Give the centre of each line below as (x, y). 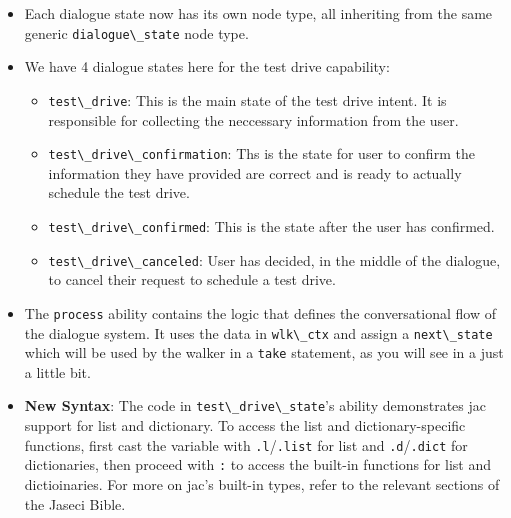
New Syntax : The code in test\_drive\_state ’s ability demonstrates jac (255, 405)
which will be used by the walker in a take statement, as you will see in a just (264, 352)
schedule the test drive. (119, 192)
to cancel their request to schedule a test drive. (192, 279)
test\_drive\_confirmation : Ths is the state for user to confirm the (261, 153)
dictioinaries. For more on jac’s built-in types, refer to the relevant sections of (262, 483)
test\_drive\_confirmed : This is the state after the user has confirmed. (271, 225)
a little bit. (57, 371)
